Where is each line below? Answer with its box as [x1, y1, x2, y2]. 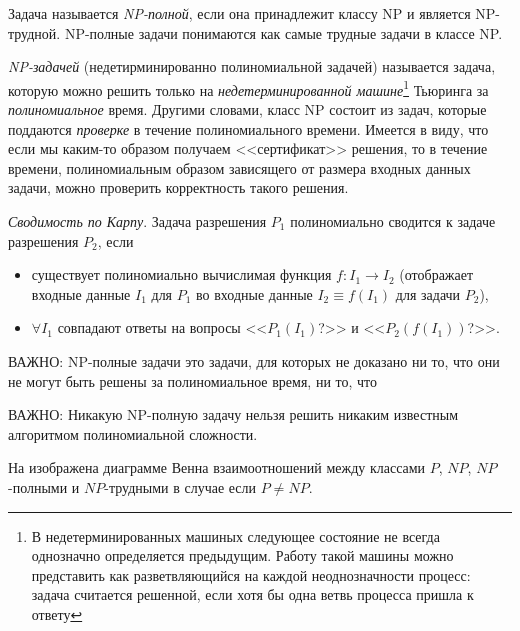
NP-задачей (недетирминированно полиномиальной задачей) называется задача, [8, 56, 496, 77]
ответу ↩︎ [31, 603, 83, 624]
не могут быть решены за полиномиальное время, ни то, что [8, 370, 378, 391]
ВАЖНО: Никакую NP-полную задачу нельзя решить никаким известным [8, 404, 459, 425]
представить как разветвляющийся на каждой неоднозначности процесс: [31, 564, 471, 585]
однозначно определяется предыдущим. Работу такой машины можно [31, 545, 454, 566]
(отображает [399, 264, 474, 285]
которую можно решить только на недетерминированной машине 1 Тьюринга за [8, 76, 489, 100]
